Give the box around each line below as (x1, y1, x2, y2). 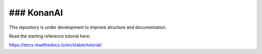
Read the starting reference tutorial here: (9, 33, 91, 39)
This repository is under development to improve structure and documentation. (9, 24, 167, 30)
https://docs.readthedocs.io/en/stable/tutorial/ (9, 42, 102, 48)
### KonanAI (9, 7, 63, 18)
